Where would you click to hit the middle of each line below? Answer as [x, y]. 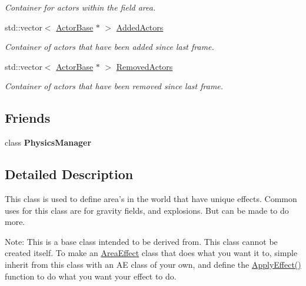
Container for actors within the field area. [80, 7]
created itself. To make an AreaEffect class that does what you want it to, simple [151, 253]
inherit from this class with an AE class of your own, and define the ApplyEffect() [153, 264]
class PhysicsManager [48, 142]
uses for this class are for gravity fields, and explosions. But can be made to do [147, 210]
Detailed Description [69, 174]
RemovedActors [144, 66]
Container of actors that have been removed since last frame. [114, 86]
